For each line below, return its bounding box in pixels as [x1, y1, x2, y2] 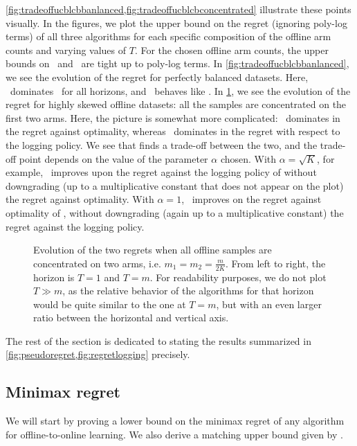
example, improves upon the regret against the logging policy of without [6, 165, 317, 179]
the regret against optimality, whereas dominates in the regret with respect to [6, 124, 340, 139]
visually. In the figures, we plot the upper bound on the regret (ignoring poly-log [6, 15, 347, 30]
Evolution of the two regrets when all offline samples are [33, 242, 272, 257]
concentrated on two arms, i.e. [33, 256, 161, 270]
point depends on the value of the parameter [19, 151, 208, 166]
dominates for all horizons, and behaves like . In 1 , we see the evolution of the [10, 83, 351, 98]
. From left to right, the [226, 256, 326, 270]
